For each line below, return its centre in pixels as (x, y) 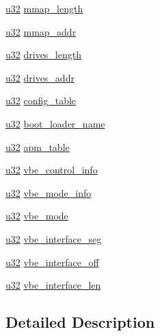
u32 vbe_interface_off (52, 262)
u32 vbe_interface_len (53, 285)
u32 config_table (41, 100)
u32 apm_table (38, 146)
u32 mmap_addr (41, 31)
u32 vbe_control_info (52, 170)
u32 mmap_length (44, 8)
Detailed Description (80, 322)
